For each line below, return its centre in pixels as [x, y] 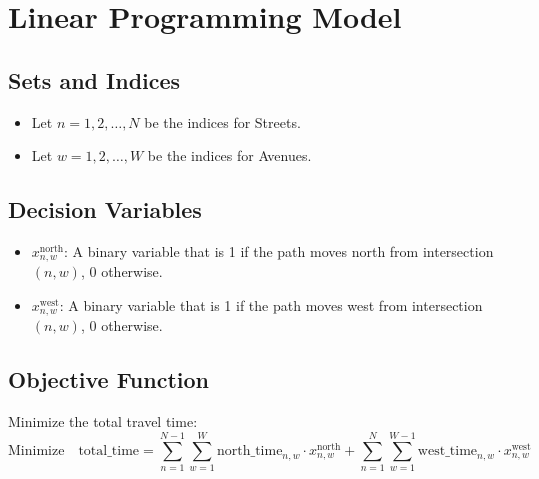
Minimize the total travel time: [103, 421]
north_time [249, 450]
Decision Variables [105, 209]
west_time [447, 450]
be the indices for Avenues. [229, 155]
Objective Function [109, 379]
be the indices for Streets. [222, 121]
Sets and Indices [94, 79]
